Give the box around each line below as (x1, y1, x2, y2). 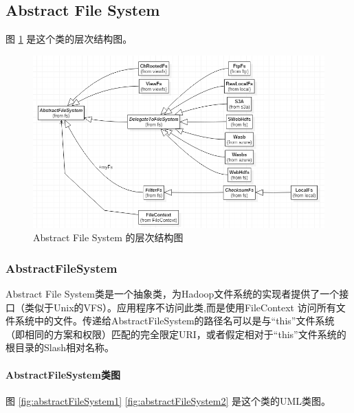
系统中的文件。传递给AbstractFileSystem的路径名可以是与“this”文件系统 (14, 313, 335, 328)
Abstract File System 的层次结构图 (33, 230, 184, 245)
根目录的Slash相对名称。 (5, 340, 114, 355)
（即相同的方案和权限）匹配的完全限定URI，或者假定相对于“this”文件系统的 (5, 326, 346, 341)
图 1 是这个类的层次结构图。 (5, 32, 133, 46)
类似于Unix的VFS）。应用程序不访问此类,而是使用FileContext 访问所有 (24, 300, 336, 314)
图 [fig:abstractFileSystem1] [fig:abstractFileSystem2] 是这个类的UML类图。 (5, 393, 331, 408)
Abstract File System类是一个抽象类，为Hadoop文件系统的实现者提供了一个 (5, 287, 340, 301)
